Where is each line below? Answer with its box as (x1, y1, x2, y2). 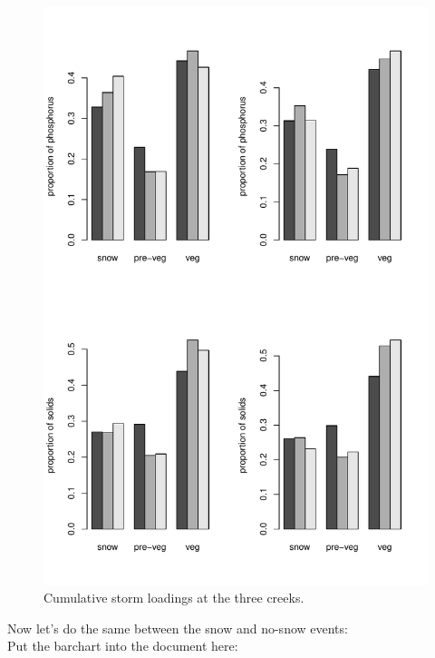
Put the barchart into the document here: (7, 636, 238, 655)
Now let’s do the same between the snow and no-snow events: (7, 618, 348, 637)
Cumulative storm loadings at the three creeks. (43, 588, 304, 607)
